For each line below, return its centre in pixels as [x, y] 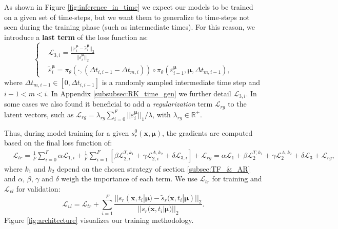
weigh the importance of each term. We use [129, 179]
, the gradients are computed [207, 132]
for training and [237, 179]
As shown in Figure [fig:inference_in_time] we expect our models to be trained [129, 7]
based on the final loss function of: [58, 143]
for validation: [38, 188]
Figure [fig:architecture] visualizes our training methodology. [99, 220]
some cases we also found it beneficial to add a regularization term [108, 104]
